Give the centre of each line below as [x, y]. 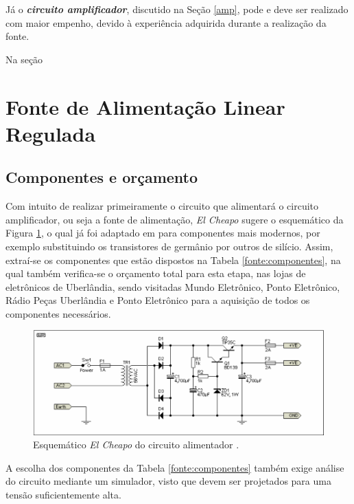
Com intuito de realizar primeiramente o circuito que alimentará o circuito [162, 206]
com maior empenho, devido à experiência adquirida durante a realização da [166, 22]
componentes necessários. [58, 313]
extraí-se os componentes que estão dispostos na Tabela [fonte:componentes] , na [173, 260]
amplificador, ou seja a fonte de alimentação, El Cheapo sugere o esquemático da [175, 219]
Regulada [51, 133]
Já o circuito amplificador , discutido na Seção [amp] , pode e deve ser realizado [177, 9]
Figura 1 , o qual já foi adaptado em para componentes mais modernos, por [163, 233]
